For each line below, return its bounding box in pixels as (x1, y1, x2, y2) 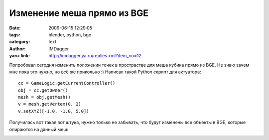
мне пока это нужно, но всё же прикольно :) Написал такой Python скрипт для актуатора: (9, 69, 201, 75)
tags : (9, 31, 20, 37)
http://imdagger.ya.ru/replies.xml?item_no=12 (48, 53, 141, 59)
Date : (9, 25, 21, 31)
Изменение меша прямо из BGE (9, 7, 149, 18)
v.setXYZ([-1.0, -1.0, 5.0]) (18, 108, 89, 114)
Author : (9, 45, 26, 52)
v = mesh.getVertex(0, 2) (18, 101, 82, 107)
